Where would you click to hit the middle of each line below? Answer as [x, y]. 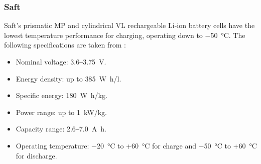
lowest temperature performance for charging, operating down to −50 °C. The [125, 35]
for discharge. [36, 155]
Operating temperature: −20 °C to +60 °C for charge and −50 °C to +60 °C [136, 145]
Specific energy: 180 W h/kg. [61, 95]
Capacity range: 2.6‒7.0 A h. [61, 129]
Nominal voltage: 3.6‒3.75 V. [61, 61]
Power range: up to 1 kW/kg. [61, 112]
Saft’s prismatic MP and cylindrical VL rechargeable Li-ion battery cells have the [129, 25]
